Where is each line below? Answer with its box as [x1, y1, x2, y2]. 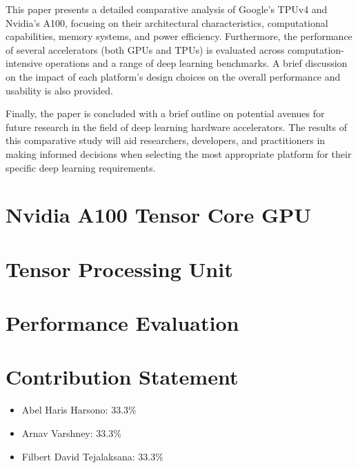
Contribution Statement [6, 363, 239, 391]
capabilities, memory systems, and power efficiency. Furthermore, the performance [6, 29, 352, 43]
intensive [6, 56, 43, 70]
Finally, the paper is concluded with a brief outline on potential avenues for [6, 106, 325, 121]
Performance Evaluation [6, 309, 239, 337]
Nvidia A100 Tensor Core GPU [6, 201, 312, 229]
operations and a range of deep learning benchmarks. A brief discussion [46, 56, 348, 70]
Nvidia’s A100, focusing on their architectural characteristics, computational [6, 15, 328, 30]
